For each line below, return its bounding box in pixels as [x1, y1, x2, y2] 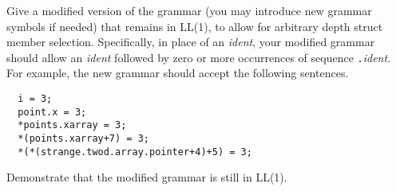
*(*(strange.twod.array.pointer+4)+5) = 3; [18, 146, 252, 158]
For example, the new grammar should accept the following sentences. [6, 64, 349, 81]
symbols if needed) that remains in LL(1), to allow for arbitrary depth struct [6, 18, 383, 34]
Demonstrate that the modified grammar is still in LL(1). [6, 169, 287, 185]
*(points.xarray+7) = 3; [18, 133, 149, 144]
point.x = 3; [18, 106, 87, 118]
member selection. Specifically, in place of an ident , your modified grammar [6, 33, 375, 50]
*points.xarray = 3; [18, 119, 127, 131]
